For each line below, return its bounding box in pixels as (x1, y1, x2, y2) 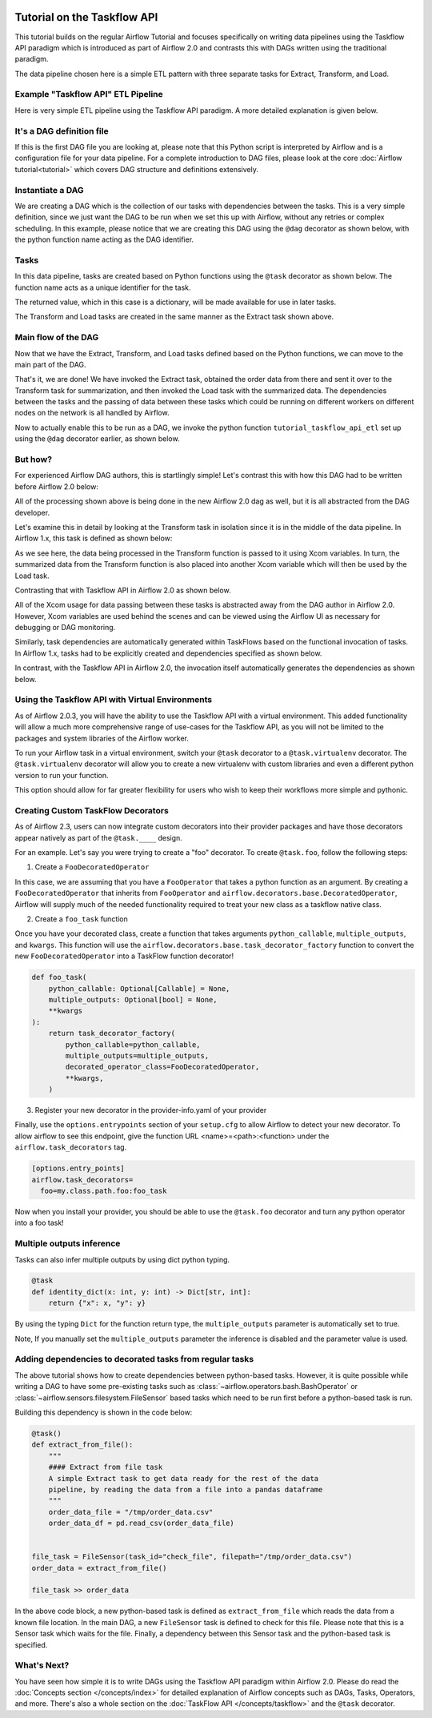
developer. (14, 508, 50, 517)
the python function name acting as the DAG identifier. (14, 235, 194, 244)
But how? (14, 454, 52, 465)
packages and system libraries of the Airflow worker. (14, 733, 190, 743)
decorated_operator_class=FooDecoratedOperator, (65, 1062, 260, 1072)
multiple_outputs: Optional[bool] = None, (48, 995, 218, 1004)
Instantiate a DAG (14, 184, 84, 195)
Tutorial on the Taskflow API (14, 10, 158, 24)
